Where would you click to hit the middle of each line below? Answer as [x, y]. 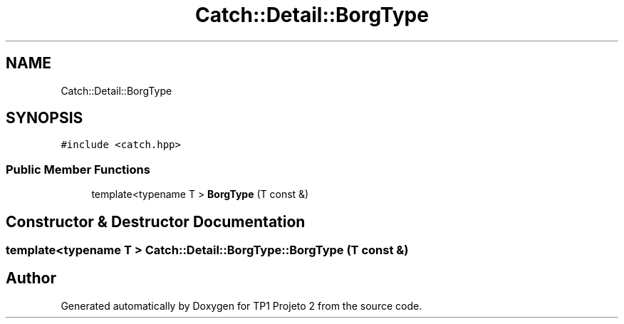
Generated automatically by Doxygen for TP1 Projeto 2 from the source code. [241, 305]
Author [31, 278]
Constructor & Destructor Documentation [156, 221]
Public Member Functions [78, 169]
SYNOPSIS [45, 118]
